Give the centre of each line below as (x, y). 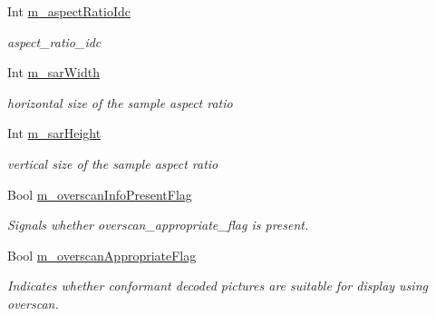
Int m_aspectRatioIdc (69, 11)
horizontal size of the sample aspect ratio (120, 102)
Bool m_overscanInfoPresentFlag (100, 194)
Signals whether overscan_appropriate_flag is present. (158, 225)
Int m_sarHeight (54, 133)
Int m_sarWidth (54, 72)
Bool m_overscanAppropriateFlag (102, 255)
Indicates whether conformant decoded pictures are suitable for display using (218, 286)
